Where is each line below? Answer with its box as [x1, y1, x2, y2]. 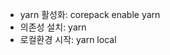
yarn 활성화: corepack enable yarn [19, 9, 161, 20]
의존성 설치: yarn [19, 21, 87, 33]
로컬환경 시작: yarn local [19, 34, 117, 45]
